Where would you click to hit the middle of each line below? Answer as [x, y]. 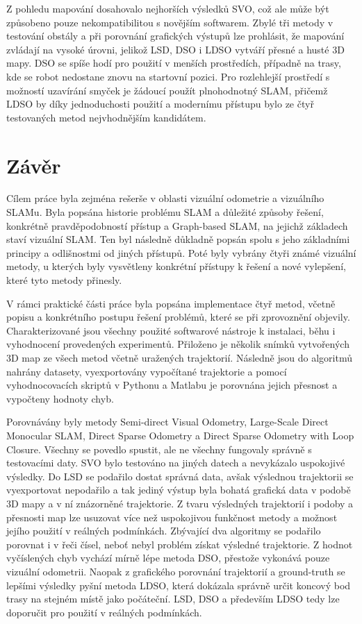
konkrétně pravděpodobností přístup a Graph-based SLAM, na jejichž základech [177, 225]
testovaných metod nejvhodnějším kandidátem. [106, 117]
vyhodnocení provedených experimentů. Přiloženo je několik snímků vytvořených [178, 344]
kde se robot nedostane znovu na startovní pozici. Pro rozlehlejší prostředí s [168, 76]
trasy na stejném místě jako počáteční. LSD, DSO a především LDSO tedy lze [173, 599]
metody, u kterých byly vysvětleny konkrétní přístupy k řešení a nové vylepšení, [176, 266]
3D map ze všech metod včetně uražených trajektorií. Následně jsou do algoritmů [179, 357]
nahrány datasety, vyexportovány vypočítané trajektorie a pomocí [147, 371]
